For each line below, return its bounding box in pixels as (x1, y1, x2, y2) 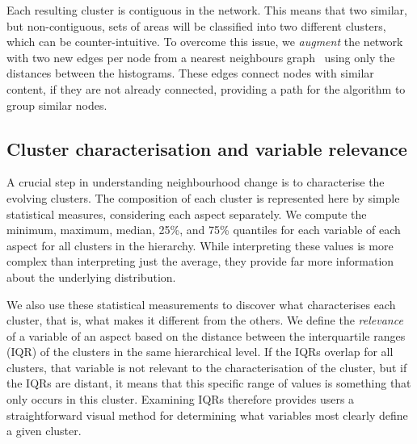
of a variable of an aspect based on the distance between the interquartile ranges (6, 327, 406, 344)
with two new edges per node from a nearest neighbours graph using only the (6, 48, 395, 65)
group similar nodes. (6, 96, 107, 113)
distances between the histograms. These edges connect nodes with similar (6, 65, 374, 82)
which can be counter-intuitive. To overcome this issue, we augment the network (6, 33, 403, 50)
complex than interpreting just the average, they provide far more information (6, 253, 394, 270)
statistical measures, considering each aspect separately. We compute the (6, 205, 367, 222)
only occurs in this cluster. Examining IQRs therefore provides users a (6, 391, 355, 408)
